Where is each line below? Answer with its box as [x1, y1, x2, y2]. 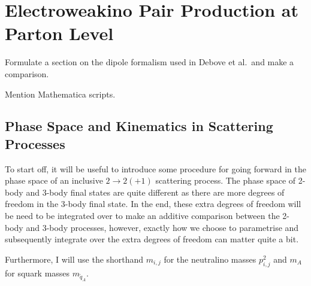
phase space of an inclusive [5, 174, 103, 187]
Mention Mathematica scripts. [5, 87, 116, 100]
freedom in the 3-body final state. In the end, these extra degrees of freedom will [5, 197, 301, 210]
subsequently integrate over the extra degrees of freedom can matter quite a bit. [5, 233, 299, 245]
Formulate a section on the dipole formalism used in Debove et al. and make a [5, 56, 294, 68]
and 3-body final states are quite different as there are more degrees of [26, 185, 285, 198]
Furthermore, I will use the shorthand [5, 252, 144, 265]
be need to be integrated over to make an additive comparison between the [5, 209, 280, 222]
